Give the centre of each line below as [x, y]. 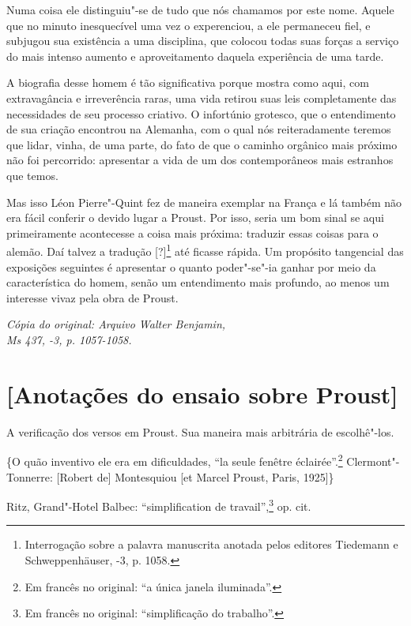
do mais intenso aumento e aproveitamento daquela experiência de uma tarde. [195, 56]
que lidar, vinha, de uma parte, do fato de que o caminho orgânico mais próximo [202, 144]
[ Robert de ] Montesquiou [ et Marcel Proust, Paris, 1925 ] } [195, 476]
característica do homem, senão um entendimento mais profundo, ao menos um [198, 282]
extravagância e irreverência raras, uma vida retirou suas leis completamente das [202, 97]
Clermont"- [373, 461]
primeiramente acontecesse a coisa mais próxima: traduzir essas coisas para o [192, 232]
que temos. [32, 175]
